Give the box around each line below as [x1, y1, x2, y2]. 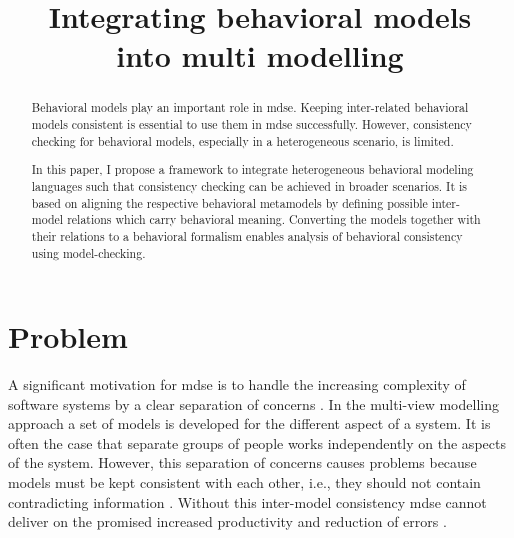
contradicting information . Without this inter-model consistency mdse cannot [8, 491, 487, 512]
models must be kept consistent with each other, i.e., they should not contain [8, 472, 481, 493]
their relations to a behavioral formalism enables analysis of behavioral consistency [31, 227, 463, 244]
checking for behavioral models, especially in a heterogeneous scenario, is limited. [31, 132, 454, 149]
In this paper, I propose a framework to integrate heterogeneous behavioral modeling [31, 161, 474, 178]
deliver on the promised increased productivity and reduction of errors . [8, 511, 447, 532]
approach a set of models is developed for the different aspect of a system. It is [8, 413, 491, 434]
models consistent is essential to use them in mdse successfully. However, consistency [31, 116, 472, 133]
